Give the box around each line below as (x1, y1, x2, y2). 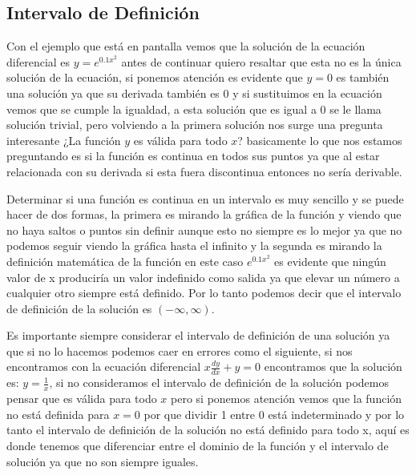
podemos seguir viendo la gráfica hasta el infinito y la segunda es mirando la (6, 237, 382, 254)
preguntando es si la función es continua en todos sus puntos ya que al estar (6, 147, 380, 164)
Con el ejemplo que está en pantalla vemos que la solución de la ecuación (6, 38, 366, 54)
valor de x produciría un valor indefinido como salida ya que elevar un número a (6, 268, 400, 285)
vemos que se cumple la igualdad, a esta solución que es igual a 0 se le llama (6, 100, 382, 117)
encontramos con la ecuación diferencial (6, 358, 201, 375)
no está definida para (6, 405, 110, 422)
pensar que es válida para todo (6, 390, 157, 407)
